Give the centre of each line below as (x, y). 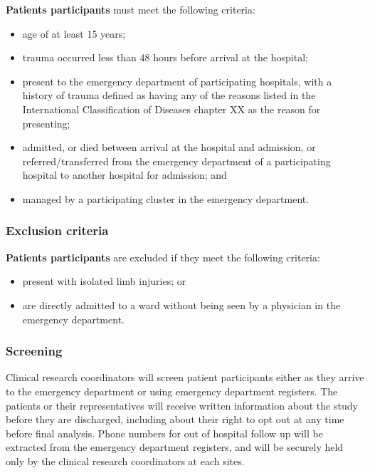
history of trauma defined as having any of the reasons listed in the (169, 95)
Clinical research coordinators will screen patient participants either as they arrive (185, 377)
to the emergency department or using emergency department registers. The (172, 391)
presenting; (46, 123)
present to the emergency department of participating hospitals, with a (177, 81)
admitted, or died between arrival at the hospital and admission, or (169, 147)
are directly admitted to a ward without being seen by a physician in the (181, 305)
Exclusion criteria (57, 230)
